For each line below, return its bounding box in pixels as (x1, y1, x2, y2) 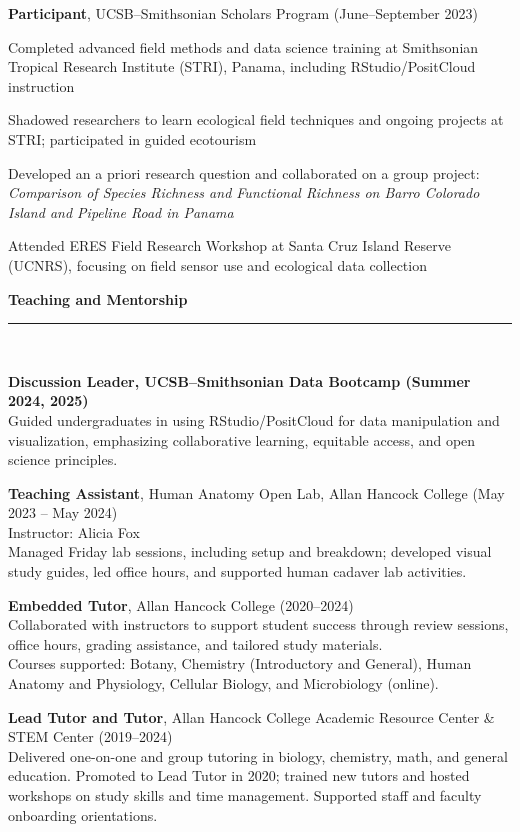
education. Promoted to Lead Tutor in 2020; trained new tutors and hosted (8, 765, 470, 786)
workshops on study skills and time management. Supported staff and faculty (8, 785, 482, 805)
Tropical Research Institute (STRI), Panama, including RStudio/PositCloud (8, 56, 476, 77)
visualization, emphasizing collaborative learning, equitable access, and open (8, 429, 476, 450)
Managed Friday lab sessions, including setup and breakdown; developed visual (8, 541, 492, 562)
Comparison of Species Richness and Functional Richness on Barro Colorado (8, 182, 480, 203)
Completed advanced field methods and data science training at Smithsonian (8, 36, 479, 57)
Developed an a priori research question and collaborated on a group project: (8, 162, 480, 183)
